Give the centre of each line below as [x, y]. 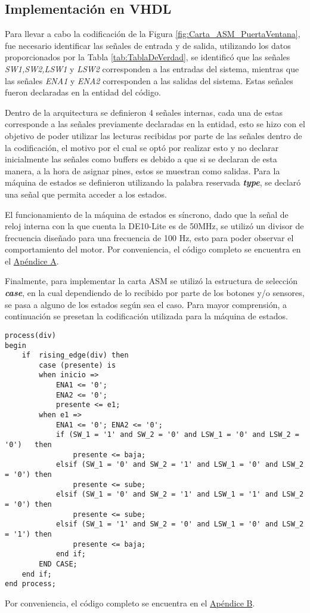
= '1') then [28, 534]
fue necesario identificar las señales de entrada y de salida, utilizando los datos [148, 45]
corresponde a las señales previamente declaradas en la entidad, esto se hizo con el [155, 124]
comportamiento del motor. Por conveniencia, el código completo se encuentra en [153, 249]
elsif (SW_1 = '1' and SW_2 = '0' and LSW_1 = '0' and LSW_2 [180, 524]
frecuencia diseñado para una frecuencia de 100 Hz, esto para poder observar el [149, 237]
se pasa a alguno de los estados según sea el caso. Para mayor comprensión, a [146, 304]
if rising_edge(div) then [75, 355]
